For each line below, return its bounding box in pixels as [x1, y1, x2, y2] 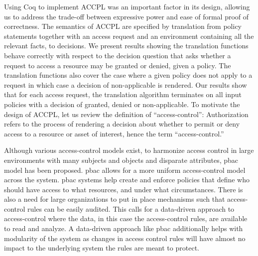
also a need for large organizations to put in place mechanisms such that [4, 194, 225, 204]
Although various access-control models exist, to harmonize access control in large [4, 145, 254, 155]
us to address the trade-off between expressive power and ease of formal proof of [4, 11, 249, 21]
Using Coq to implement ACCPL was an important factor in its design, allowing [4, 1, 250, 11]
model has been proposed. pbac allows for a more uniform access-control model [4, 164, 246, 175]
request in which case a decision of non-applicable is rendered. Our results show [4, 79, 247, 90]
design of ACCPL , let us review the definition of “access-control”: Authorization [4, 109, 249, 119]
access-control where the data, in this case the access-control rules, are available [4, 213, 248, 224]
